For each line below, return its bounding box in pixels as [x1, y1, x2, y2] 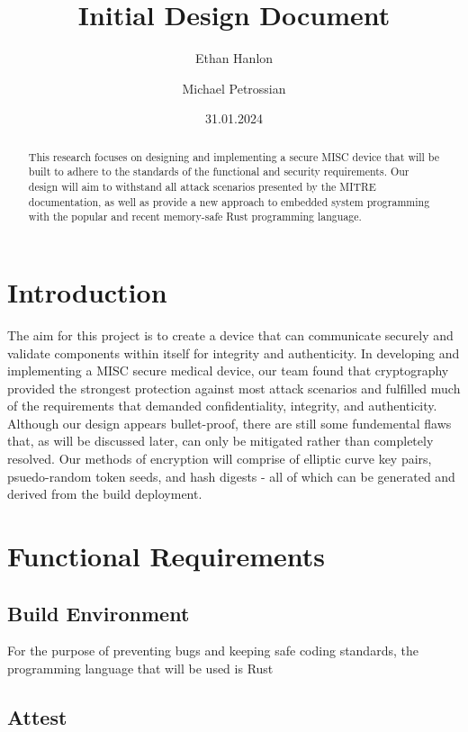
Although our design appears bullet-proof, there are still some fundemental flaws [7, 413, 452, 432]
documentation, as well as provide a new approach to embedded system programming [28, 194, 430, 209]
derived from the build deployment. [7, 484, 202, 503]
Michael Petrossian [182, 78, 286, 97]
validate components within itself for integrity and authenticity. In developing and [7, 343, 460, 362]
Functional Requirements [7, 538, 325, 574]
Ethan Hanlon [194, 49, 274, 68]
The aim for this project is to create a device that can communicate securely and [7, 325, 454, 344]
